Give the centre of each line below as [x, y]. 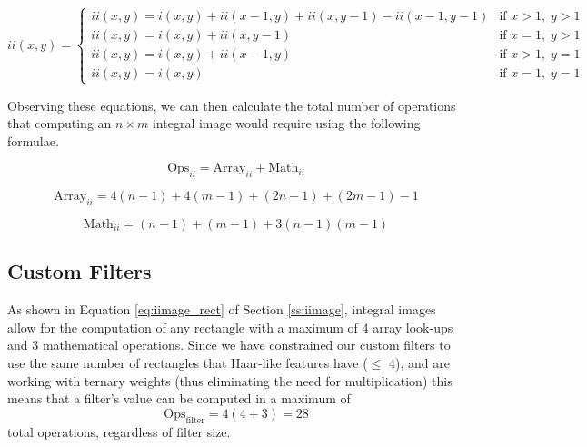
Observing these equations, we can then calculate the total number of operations [232, 105]
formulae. [33, 140]
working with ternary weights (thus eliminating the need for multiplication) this [230, 380]
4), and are [419, 362]
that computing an [60, 123]
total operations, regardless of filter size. [119, 431]
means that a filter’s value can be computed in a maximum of [179, 398]
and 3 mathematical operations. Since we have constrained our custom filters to [229, 345]
